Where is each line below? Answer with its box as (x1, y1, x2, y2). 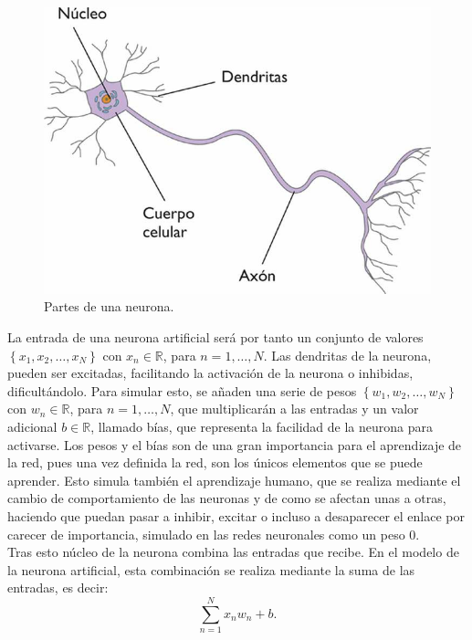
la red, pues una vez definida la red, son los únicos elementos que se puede (7, 453, 423, 472)
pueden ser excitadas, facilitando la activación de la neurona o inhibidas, (7, 363, 414, 383)
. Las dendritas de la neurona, (263, 345, 432, 364)
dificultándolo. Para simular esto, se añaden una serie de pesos (7, 381, 357, 400)
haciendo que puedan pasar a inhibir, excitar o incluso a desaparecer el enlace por (7, 507, 465, 525)
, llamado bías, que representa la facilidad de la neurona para (90, 417, 434, 436)
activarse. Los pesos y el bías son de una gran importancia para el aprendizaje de (7, 435, 462, 454)
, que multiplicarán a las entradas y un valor (170, 399, 419, 418)
